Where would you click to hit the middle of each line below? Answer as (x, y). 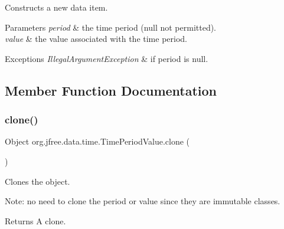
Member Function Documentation (111, 90)
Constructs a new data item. (56, 7)
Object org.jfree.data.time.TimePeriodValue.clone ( (97, 141)
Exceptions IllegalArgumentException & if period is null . (107, 58)
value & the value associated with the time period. (96, 39)
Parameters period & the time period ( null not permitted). (110, 27)
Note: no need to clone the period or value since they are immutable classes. (143, 201)
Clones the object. (37, 181)
